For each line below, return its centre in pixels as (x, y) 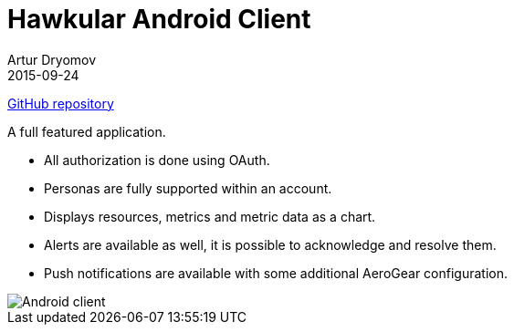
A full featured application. (87, 131)
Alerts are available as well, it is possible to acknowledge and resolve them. (270, 244)
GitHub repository (61, 103)
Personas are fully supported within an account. (188, 188)
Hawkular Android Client (159, 19)
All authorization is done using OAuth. (157, 160)
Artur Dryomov (52, 59)
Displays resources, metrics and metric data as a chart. (210, 216)
